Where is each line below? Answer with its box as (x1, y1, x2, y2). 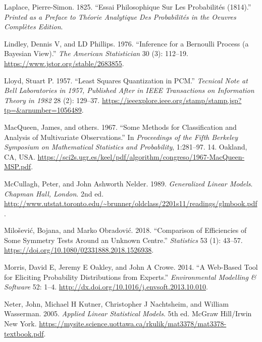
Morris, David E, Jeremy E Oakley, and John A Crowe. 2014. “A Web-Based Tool (4, 262, 258, 272)
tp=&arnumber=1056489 (4, 105, 82, 115)
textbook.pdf (4, 328, 44, 338)
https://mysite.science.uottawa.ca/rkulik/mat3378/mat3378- (39, 318, 227, 329)
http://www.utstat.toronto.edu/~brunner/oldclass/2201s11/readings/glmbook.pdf (4, 198, 257, 209)
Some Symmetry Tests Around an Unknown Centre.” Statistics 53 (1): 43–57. (4, 234, 243, 245)
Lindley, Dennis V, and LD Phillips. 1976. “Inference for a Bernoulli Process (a (4, 38, 249, 48)
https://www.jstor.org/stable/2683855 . (4, 58, 124, 68)
